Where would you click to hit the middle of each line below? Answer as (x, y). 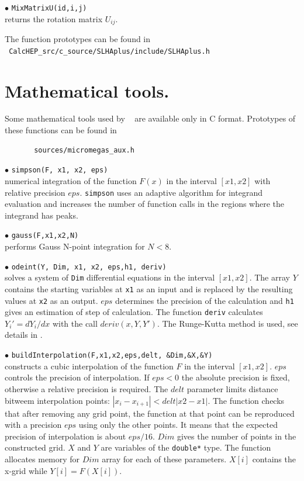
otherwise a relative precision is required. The (87, 388)
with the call (75, 323)
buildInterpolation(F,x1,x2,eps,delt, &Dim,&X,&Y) (112, 356)
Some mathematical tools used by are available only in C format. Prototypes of (150, 118)
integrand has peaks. (42, 215)
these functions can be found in (61, 130)
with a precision (33, 425)
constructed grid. (35, 447)
